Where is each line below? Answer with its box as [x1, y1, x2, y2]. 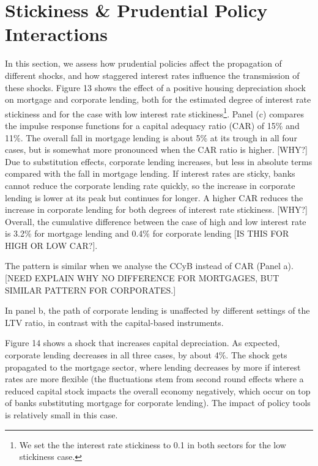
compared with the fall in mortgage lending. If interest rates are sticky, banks [5, 167, 295, 180]
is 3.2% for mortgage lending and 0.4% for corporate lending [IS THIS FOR [5, 227, 289, 240]
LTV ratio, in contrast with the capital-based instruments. [5, 316, 224, 328]
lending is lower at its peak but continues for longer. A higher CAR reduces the [5, 191, 303, 204]
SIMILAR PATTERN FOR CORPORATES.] [5, 283, 176, 296]
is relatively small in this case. [5, 409, 118, 421]
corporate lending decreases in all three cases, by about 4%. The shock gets [5, 349, 287, 361]
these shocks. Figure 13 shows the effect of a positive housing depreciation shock [5, 81, 306, 94]
